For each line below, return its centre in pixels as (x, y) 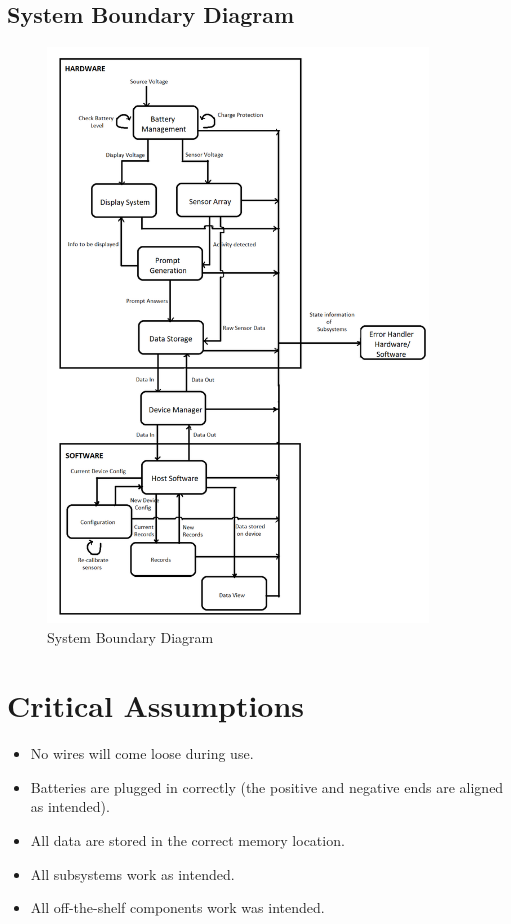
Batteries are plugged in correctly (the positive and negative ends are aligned (267, 786)
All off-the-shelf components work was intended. (177, 907)
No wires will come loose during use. (142, 753)
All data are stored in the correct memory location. (187, 840)
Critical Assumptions (156, 705)
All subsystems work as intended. (132, 873)
